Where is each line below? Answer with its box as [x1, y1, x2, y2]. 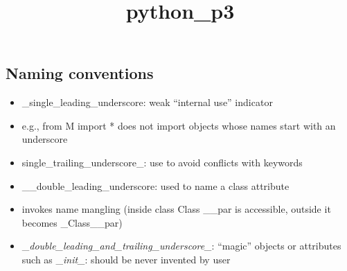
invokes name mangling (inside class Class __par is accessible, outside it [21, 202, 331, 216]
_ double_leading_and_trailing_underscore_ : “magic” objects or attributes [21, 238, 341, 253]
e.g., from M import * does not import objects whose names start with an [21, 118, 336, 132]
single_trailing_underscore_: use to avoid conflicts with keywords [21, 155, 303, 169]
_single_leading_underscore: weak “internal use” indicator [21, 95, 273, 110]
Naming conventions [6, 62, 154, 84]
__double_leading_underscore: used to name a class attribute [21, 178, 290, 193]
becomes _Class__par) [21, 215, 123, 229]
